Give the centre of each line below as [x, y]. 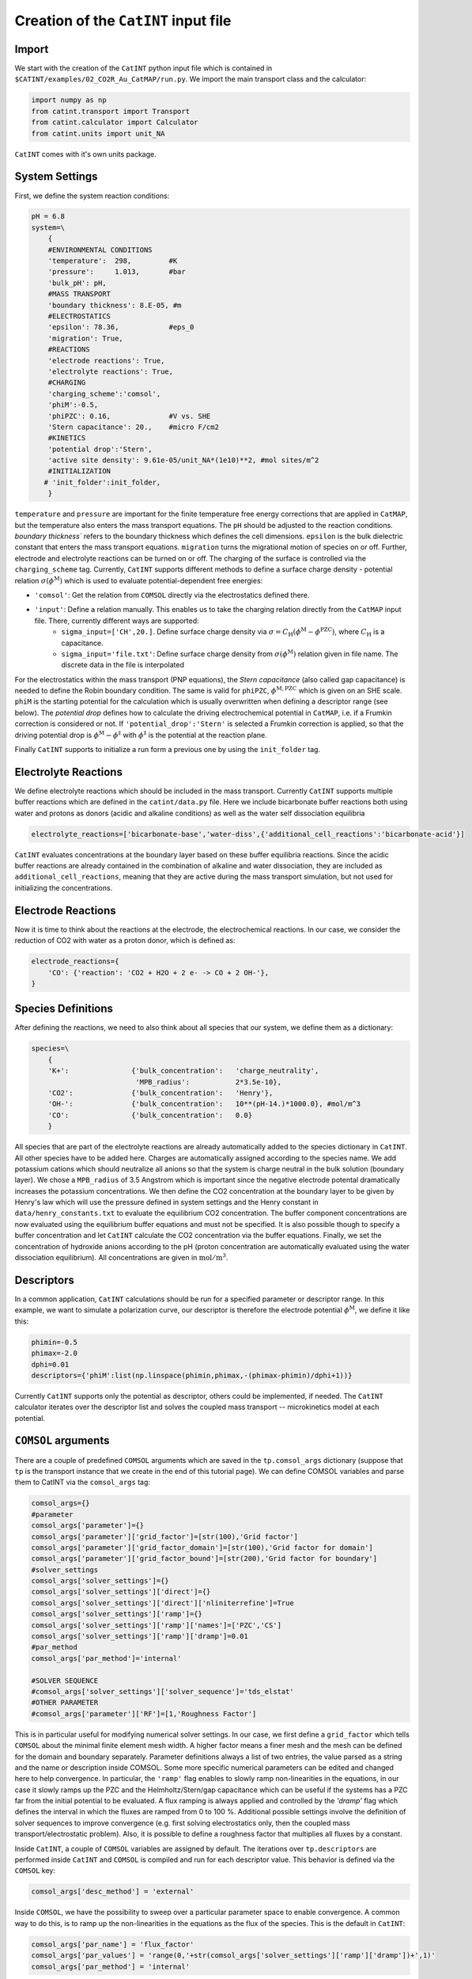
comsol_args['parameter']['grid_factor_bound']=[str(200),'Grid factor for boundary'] [204, 1559]
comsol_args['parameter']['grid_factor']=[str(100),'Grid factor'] [165, 1536]
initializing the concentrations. [64, 887]
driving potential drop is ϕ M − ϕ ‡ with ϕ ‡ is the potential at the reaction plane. [141, 734]
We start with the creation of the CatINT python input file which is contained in [143, 68]
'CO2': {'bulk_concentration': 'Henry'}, [160, 1093]
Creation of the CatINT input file [123, 21]
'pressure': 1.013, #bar [117, 272]
